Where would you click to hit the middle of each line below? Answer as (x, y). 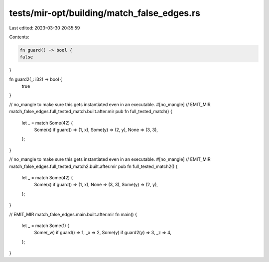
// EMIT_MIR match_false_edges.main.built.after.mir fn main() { (73, 214)
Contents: (19, 37)
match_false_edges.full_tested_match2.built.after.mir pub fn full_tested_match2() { (93, 166)
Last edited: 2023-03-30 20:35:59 (45, 28)
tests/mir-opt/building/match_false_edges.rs (105, 13)
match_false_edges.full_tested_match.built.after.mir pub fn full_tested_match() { (91, 112)
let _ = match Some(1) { (45, 225)
